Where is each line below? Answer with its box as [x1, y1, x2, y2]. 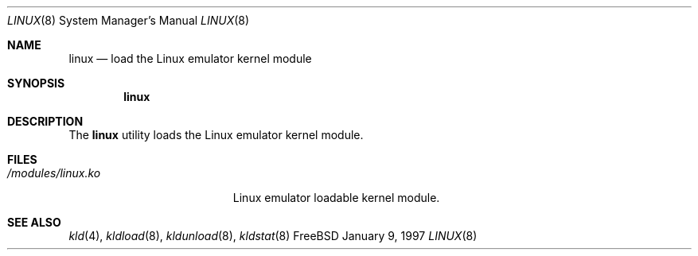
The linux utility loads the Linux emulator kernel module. [68, 128, 364, 142]
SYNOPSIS [7, 76, 65, 90]
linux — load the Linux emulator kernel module [68, 52, 312, 65]
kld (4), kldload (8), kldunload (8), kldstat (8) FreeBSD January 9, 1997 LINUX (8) [68, 229, 478, 242]
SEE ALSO [7, 215, 61, 229]
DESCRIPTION [7, 114, 84, 128]
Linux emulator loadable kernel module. [232, 191, 440, 204]
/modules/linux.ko [7, 166, 101, 180]
